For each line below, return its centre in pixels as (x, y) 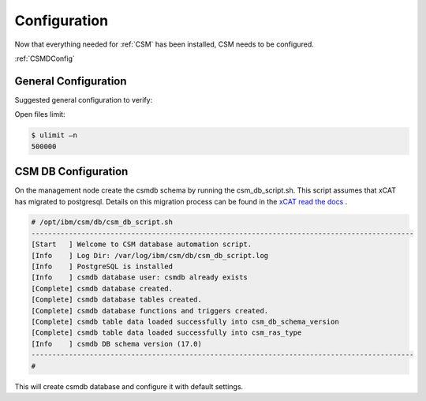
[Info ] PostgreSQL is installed (102, 267)
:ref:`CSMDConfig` (45, 58)
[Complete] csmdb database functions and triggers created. (150, 311)
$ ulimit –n (54, 135)
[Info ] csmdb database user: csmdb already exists (139, 277)
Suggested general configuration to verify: (84, 99)
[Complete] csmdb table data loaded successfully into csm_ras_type (166, 333)
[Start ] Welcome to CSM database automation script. (142, 244)
